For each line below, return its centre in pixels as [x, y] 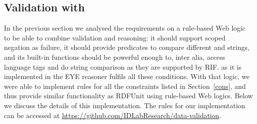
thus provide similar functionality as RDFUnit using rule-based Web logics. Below [128, 96]
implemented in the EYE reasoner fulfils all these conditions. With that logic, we [127, 76]
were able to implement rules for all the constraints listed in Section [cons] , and [125, 86]
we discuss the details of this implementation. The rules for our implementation [125, 105]
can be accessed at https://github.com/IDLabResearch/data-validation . [113, 115]
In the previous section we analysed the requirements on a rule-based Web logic [125, 28]
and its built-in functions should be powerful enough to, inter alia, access [115, 57]
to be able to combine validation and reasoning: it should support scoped [115, 37]
